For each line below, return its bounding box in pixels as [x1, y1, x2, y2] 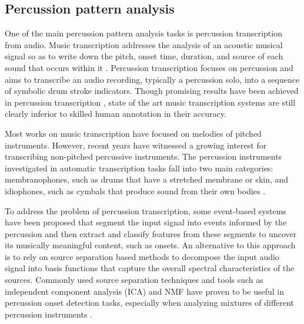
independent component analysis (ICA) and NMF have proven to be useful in [5, 285, 284, 297]
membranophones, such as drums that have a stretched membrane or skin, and [5, 173, 289, 185]
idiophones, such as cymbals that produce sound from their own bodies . [5, 184, 266, 197]
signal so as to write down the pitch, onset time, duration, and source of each [5, 50, 283, 62]
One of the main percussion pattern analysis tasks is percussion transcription [5, 27, 282, 39]
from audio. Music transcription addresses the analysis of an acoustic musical [5, 38, 283, 50]
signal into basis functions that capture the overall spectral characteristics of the [5, 262, 295, 274]
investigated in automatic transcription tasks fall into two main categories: [5, 161, 273, 174]
